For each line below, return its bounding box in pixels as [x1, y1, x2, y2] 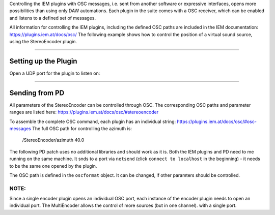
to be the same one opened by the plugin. [9, 163, 97, 169]
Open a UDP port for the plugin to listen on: [9, 70, 100, 76]
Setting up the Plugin [9, 56, 77, 66]
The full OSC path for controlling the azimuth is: [32, 125, 132, 132]
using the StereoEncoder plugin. [9, 38, 77, 44]
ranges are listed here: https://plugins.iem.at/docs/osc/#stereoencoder [9, 109, 159, 115]
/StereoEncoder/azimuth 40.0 [22, 137, 85, 143]
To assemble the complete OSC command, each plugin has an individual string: [9, 118, 176, 125]
